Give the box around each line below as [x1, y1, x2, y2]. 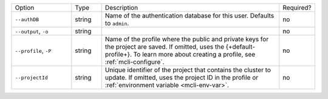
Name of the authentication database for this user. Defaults [104, 12, 275, 19]
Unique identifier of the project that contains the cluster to [104, 66, 272, 74]
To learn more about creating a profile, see [133, 50, 256, 58]
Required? [282, 4, 312, 12]
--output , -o [15, 27, 49, 35]
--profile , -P [15, 46, 52, 55]
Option [15, 4, 35, 12]
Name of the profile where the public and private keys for [104, 35, 269, 43]
